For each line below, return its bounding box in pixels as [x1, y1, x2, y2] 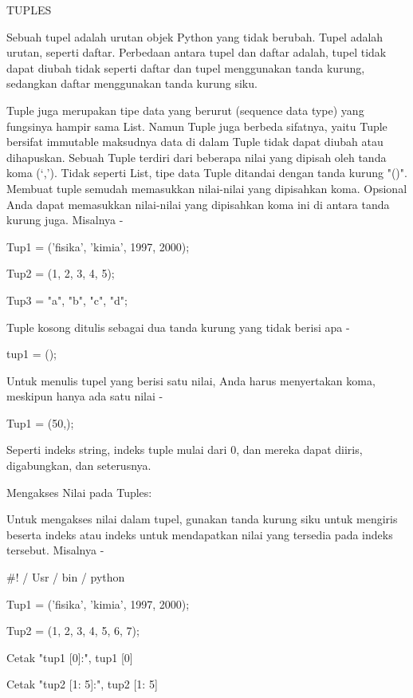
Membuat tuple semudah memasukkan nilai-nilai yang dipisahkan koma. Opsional [6, 179, 407, 196]
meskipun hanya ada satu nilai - [6, 388, 163, 404]
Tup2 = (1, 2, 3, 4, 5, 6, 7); [6, 622, 140, 639]
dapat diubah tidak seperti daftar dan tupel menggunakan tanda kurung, [6, 59, 365, 76]
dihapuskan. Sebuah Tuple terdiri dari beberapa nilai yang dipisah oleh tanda [6, 148, 387, 165]
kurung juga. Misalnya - [6, 211, 124, 228]
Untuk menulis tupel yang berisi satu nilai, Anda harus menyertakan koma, [6, 372, 376, 388]
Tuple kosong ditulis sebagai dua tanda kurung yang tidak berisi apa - [6, 318, 350, 335]
